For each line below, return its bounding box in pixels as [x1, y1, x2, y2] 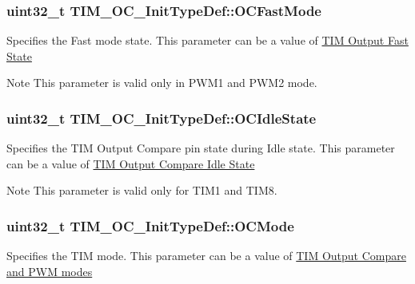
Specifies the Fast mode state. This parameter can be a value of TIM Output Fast [6, 32, 409, 49]
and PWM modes [6, 262, 93, 279]
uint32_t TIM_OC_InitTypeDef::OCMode [6, 215, 294, 235]
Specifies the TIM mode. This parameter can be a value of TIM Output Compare [6, 247, 406, 264]
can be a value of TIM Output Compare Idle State [6, 155, 255, 172]
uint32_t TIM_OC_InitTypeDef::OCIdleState [6, 108, 317, 128]
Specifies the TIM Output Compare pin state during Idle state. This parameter [6, 140, 395, 156]
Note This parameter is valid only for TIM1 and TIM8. [6, 182, 277, 199]
